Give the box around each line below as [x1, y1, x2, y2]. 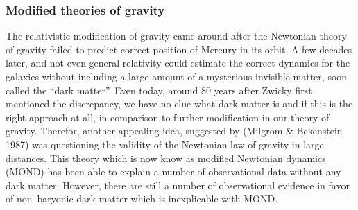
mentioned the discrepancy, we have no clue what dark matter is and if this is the [6, 96, 353, 111]
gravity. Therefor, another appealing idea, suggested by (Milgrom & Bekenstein [6, 123, 343, 138]
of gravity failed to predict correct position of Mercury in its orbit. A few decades [6, 42, 352, 56]
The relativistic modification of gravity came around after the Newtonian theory [6, 28, 347, 43]
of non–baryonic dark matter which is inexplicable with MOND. [6, 191, 278, 206]
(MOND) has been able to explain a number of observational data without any [6, 164, 341, 179]
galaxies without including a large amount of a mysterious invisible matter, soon [6, 69, 348, 83]
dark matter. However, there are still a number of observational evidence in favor [6, 177, 350, 192]
